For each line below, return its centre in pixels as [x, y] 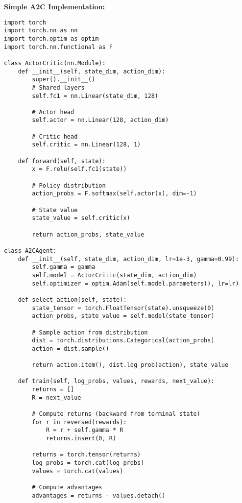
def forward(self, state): [62, 161]
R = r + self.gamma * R [85, 430]
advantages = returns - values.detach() [99, 495]
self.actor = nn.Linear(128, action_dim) [100, 120]
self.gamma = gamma [64, 267]
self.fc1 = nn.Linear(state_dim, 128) [95, 96]
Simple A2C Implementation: [55, 6]
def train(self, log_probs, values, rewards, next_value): [116, 381]
